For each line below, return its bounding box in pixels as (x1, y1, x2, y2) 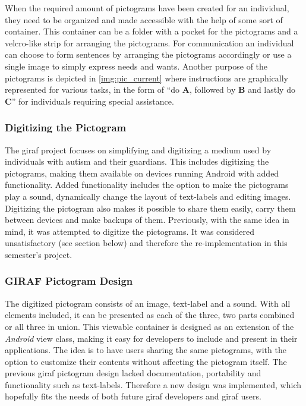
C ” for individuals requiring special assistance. (5, 95, 174, 107)
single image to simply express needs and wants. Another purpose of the (5, 59, 268, 72)
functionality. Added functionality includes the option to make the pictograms (5, 178, 289, 191)
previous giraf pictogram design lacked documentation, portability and (5, 367, 261, 379)
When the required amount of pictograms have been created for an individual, (5, 2, 289, 14)
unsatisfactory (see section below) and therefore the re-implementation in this (5, 237, 288, 249)
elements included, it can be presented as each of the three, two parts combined (5, 309, 295, 321)
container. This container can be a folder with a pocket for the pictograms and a (5, 25, 298, 37)
